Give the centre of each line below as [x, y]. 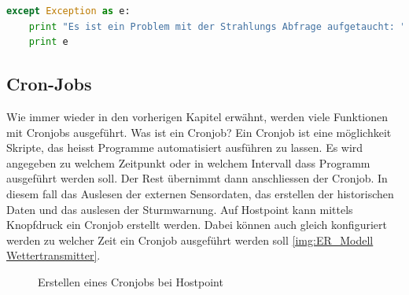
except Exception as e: [68, 11]
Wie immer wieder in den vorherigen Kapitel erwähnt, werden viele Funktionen [197, 116]
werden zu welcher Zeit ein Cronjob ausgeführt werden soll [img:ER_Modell [190, 240]
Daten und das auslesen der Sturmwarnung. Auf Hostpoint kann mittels [180, 209]
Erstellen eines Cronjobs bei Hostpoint [131, 281]
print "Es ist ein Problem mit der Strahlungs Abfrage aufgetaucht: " [217, 26]
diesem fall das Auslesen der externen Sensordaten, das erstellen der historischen [200, 193]
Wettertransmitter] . [53, 255]
